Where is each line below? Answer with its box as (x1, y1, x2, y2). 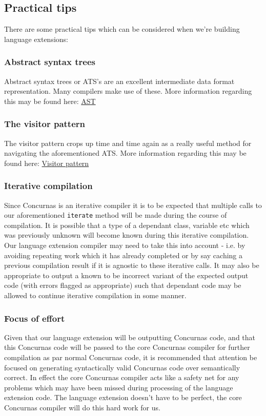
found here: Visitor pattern (4, 157, 89, 168)
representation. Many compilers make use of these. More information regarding (4, 86, 252, 96)
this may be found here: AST (4, 95, 96, 106)
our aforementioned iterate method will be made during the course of (4, 210, 227, 220)
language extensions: (4, 33, 68, 44)
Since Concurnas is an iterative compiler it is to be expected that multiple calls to (4, 199, 262, 210)
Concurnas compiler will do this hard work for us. (4, 402, 160, 412)
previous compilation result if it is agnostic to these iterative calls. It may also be (4, 260, 259, 271)
